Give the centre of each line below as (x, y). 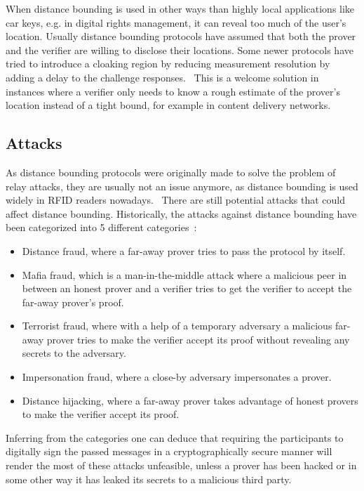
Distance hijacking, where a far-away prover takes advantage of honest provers (190, 400)
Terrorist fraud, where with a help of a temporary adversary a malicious (177, 326)
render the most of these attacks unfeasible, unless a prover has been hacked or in (181, 465)
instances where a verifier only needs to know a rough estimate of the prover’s (173, 91)
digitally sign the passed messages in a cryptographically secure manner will (169, 451)
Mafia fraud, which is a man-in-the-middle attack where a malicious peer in (184, 274)
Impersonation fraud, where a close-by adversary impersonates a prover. (177, 377)
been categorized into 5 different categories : (101, 227)
